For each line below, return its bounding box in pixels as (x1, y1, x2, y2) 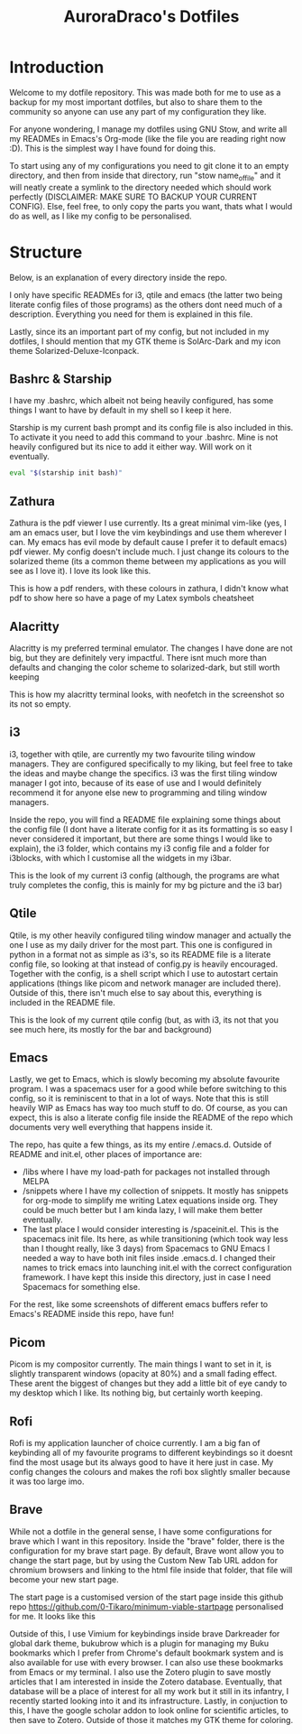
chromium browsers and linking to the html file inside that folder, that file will (9, 1564, 293, 1575)
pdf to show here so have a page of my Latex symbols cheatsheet (9, 593, 254, 604)
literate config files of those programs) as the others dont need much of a (9, 299, 283, 310)
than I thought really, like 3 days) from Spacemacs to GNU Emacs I (22, 1243, 270, 1254)
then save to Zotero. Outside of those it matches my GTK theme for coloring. (9, 1714, 294, 1725)
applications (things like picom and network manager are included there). (9, 978, 281, 988)
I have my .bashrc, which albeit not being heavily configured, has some (9, 395, 274, 406)
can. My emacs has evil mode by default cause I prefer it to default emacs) (9, 537, 288, 548)
